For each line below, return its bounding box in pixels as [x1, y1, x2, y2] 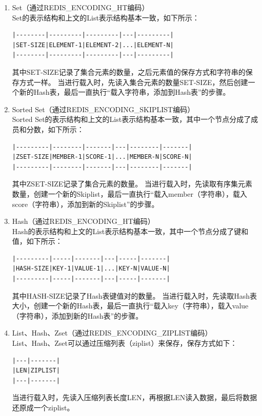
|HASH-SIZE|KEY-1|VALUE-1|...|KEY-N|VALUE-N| [12, 265, 170, 273]
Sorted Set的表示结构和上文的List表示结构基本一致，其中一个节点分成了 [12, 114, 251, 124]
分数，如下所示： [26, 123, 84, 134]
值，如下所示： [12, 236, 63, 246]
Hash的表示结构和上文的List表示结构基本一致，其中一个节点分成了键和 [12, 225, 249, 236]
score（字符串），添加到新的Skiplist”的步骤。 [12, 198, 159, 209]
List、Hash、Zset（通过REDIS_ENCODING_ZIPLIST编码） [12, 327, 212, 338]
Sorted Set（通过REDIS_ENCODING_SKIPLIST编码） [12, 103, 195, 114]
